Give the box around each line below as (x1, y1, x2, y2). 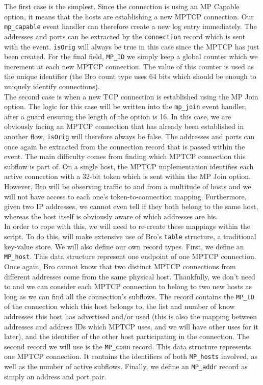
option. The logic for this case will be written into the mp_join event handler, (4, 101, 247, 112)
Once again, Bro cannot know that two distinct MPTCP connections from (4, 261, 236, 271)
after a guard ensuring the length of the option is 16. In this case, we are (4, 111, 231, 121)
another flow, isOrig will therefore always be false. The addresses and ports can (4, 131, 255, 142)
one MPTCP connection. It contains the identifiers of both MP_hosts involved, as (4, 351, 258, 362)
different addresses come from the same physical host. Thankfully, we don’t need (4, 271, 255, 281)
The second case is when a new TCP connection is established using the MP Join (4, 91, 258, 101)
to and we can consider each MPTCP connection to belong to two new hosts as (4, 281, 252, 292)
